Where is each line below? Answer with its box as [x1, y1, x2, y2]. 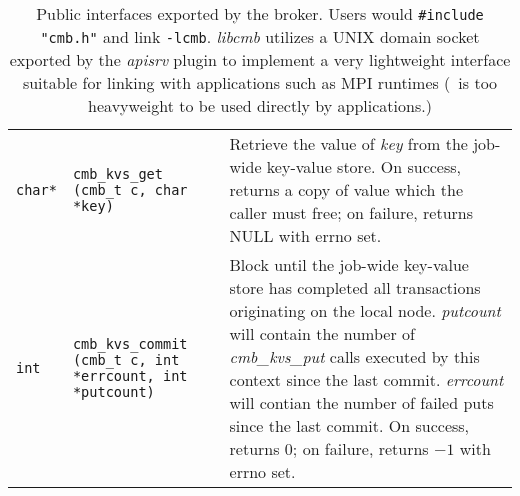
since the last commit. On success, [229, 414, 470, 437]
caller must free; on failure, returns [229, 201, 474, 224]
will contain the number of [229, 322, 415, 345]
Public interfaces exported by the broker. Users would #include [36, 2, 484, 25]
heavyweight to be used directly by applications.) [88, 94, 432, 117]
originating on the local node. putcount [229, 299, 501, 322]
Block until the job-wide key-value [229, 253, 469, 276]
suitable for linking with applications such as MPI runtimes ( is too [22, 71, 498, 94]
